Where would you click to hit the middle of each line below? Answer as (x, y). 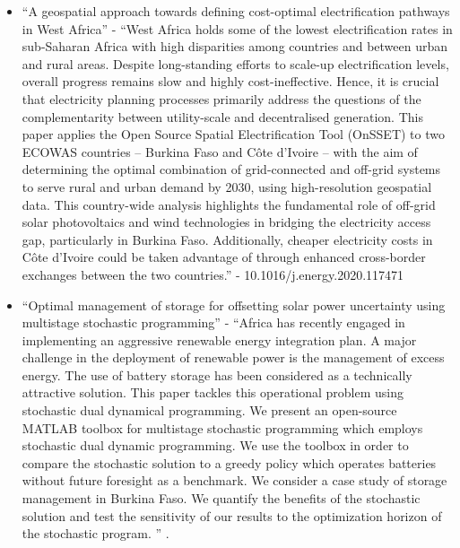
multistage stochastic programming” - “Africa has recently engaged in (213, 322)
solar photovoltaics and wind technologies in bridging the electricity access (226, 222)
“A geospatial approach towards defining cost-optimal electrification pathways (236, 11)
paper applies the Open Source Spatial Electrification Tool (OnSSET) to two (233, 134)
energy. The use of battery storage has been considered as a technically (217, 374)
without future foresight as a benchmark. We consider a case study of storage (234, 480)
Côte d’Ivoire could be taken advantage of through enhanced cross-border (224, 257)
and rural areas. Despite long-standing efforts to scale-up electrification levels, (235, 63)
